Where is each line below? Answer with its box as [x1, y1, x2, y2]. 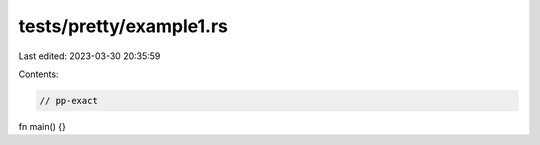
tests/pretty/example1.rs [18, 15, 229, 37]
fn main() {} [18, 120, 67, 132]
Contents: [18, 68, 59, 80]
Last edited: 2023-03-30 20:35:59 [18, 50, 161, 62]
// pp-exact [39, 95, 99, 106]
